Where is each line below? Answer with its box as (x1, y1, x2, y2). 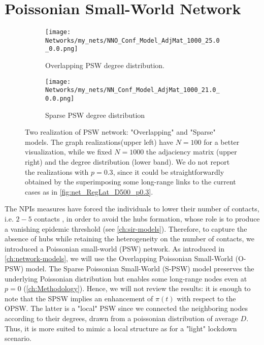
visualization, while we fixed (25, 146, 112, 157)
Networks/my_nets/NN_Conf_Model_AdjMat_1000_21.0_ (45, 86, 220, 94)
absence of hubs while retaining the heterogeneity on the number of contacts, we (5, 233, 254, 244)
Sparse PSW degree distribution (45, 109, 145, 120)
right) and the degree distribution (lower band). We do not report (25, 156, 230, 167)
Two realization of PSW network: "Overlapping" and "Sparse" (25, 127, 216, 137)
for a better (204, 136, 240, 147)
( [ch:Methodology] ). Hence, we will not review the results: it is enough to (23, 283, 251, 294)
